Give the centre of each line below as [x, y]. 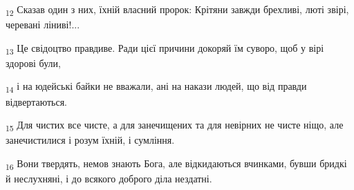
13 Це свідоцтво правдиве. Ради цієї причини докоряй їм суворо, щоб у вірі [165, 48]
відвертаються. [37, 101]
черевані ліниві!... [43, 25]
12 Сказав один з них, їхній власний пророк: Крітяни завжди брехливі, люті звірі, [177, 10]
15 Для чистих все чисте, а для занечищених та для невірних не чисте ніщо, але [175, 125]
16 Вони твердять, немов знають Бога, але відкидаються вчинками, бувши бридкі [176, 164]
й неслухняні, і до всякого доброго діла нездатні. [109, 178]
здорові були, [33, 63]
